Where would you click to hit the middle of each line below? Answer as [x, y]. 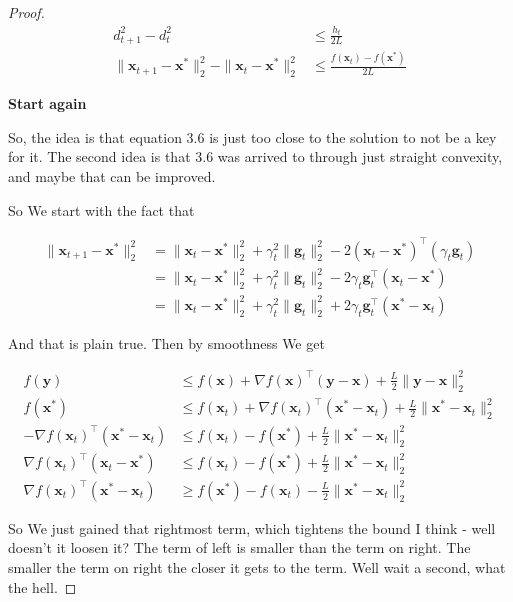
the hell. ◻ [42, 586]
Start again [47, 103]
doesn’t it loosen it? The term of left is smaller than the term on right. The [239, 547]
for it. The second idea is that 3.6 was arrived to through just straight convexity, [255, 156]
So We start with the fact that [101, 209]
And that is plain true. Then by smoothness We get [166, 342]
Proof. [26, 12]
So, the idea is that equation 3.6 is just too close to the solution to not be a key [252, 136]
